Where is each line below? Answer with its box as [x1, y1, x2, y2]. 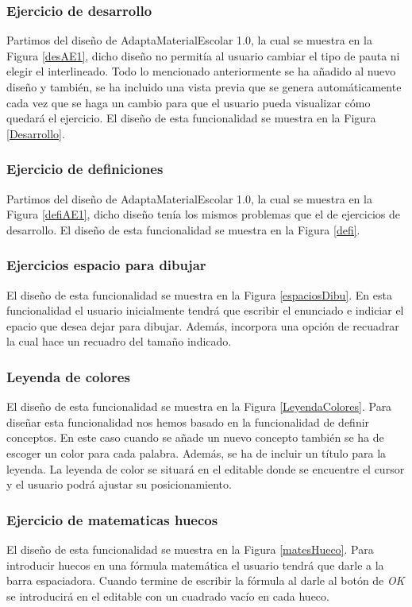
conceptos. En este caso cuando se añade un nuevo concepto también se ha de [6, 429, 384, 446]
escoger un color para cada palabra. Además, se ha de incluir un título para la [6, 444, 387, 461]
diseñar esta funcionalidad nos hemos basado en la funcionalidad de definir [6, 413, 370, 430]
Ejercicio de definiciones [6, 159, 164, 179]
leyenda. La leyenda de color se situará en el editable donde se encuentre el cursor [6, 460, 405, 477]
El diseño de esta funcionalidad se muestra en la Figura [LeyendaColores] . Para [6, 398, 392, 415]
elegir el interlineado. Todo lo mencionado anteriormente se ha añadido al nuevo [6, 63, 396, 79]
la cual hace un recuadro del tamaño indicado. [6, 333, 232, 350]
